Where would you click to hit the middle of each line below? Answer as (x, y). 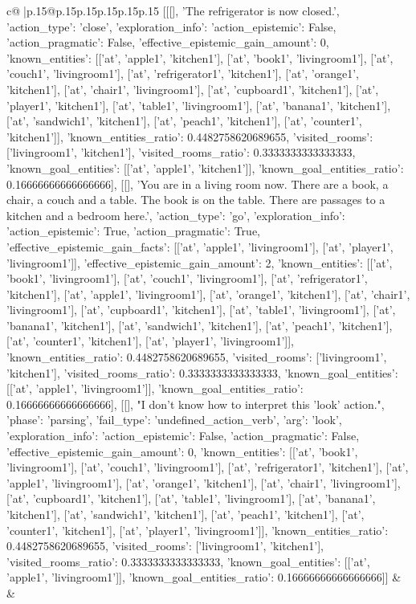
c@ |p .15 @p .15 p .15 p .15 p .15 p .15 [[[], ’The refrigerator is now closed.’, (173, 10)
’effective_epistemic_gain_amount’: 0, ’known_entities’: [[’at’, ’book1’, (182, 451)
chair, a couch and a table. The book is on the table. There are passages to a (196, 200)
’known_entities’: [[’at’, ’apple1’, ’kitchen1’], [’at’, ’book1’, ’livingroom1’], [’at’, (200, 57)
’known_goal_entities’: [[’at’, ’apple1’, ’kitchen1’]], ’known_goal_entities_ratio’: (205, 167)
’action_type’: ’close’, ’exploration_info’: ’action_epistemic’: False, (171, 26)
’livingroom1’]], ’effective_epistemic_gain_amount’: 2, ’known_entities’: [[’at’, (200, 262)
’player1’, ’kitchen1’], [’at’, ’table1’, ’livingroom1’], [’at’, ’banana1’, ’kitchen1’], (199, 105)
